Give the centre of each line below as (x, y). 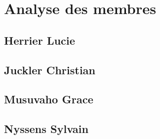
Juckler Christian (50, 69)
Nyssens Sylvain (46, 129)
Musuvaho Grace (49, 99)
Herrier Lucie (40, 40)
